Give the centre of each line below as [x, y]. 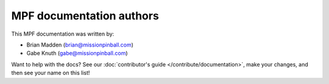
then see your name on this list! [51, 73]
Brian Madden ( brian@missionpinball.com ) [80, 45]
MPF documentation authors [85, 16]
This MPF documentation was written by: [63, 34]
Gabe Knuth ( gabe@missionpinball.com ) [77, 53]
